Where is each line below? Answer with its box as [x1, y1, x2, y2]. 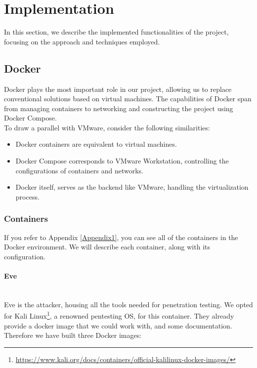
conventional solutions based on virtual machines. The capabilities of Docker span [4, 93, 252, 104]
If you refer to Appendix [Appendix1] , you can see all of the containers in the [4, 232, 238, 242]
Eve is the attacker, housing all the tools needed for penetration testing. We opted [4, 299, 253, 309]
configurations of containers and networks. [15, 165, 143, 175]
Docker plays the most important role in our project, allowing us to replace [4, 83, 232, 94]
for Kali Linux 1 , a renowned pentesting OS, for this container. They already [4, 309, 234, 321]
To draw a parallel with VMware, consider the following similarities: [4, 122, 210, 132]
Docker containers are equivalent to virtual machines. [15, 139, 177, 149]
